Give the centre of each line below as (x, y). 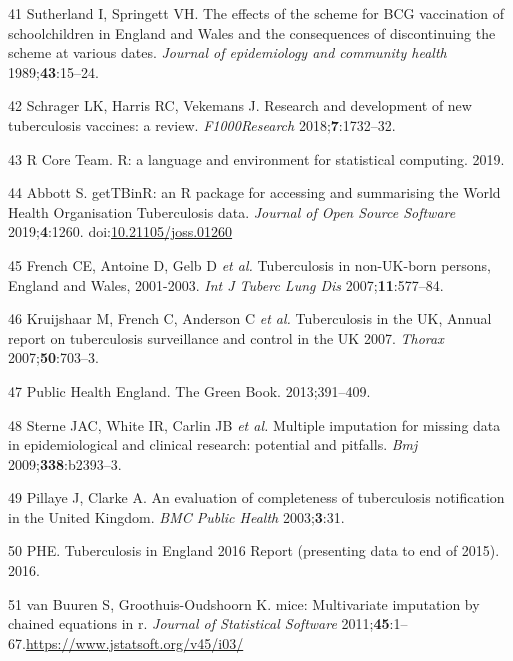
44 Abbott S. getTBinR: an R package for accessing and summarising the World (254, 192)
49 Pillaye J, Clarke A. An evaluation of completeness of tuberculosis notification (256, 497)
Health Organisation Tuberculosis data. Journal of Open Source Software (232, 211)
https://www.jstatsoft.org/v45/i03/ (134, 642)
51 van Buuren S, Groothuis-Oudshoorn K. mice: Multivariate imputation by (244, 603)
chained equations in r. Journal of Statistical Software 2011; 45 (199, 623)
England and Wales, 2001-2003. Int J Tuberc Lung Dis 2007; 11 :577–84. (226, 284)
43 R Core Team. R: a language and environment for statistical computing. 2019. (256, 158)
